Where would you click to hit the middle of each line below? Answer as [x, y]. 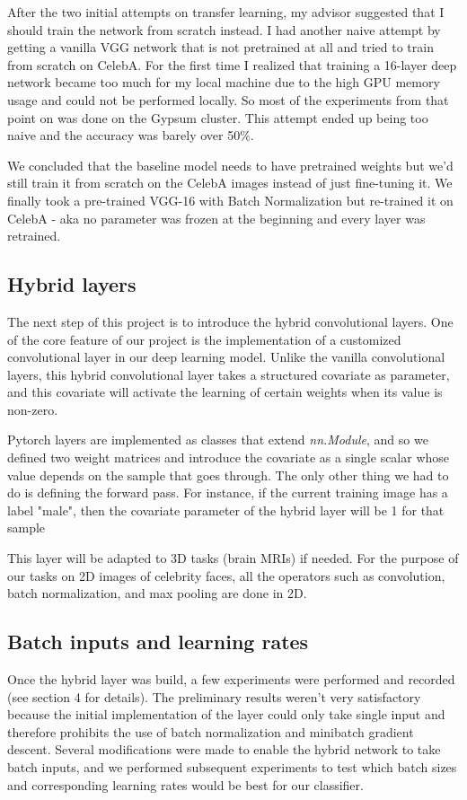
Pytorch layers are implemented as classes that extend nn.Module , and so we [218, 440]
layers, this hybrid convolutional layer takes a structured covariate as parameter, [229, 374]
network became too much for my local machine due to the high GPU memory [224, 82]
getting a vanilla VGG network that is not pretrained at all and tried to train [220, 47]
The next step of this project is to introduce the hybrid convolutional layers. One [230, 321]
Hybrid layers [72, 284]
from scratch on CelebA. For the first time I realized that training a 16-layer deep [232, 64]
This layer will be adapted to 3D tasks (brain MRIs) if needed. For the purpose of [233, 558]
